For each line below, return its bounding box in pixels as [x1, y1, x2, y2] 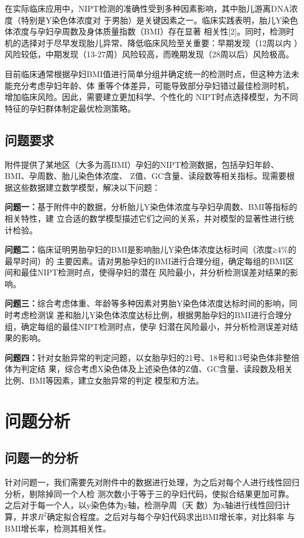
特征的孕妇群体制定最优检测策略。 [5, 102, 136, 114]
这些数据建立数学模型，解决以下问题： [12, 181, 160, 193]
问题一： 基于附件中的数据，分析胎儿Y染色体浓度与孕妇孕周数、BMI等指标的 [5, 201, 298, 213]
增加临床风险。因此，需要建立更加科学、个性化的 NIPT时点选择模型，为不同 [5, 91, 298, 103]
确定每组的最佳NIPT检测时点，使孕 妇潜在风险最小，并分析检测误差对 [20, 320, 290, 332]
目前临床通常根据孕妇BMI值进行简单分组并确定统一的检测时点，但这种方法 [5, 67, 291, 80]
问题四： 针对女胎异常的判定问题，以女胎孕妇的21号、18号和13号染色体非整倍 [5, 351, 299, 363]
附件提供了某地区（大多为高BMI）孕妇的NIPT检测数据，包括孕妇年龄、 [5, 158, 279, 170]
